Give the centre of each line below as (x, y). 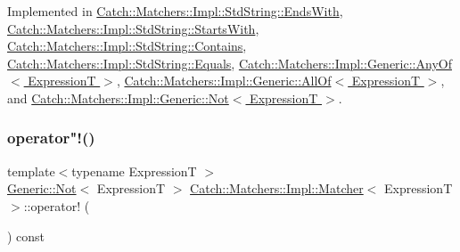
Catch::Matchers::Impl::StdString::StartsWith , (133, 28)
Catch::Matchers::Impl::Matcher (277, 188)
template (31, 171)
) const (26, 236)
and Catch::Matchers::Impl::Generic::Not (118, 98)
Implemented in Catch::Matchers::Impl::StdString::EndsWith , (175, 11)
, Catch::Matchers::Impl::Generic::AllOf (224, 81)
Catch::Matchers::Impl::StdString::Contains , (127, 46)
